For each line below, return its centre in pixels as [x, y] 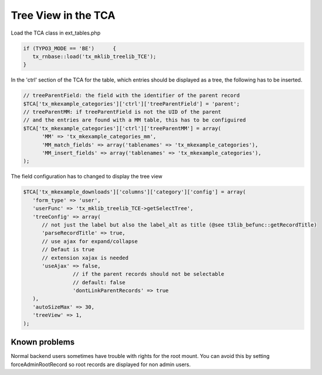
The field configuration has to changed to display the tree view [87, 177]
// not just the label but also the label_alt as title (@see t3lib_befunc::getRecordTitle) [179, 225]
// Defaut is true [68, 250]
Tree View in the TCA [63, 15]
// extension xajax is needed [85, 258]
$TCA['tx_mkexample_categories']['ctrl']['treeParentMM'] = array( [122, 128]
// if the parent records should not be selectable [148, 274]
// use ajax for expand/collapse [90, 241]
